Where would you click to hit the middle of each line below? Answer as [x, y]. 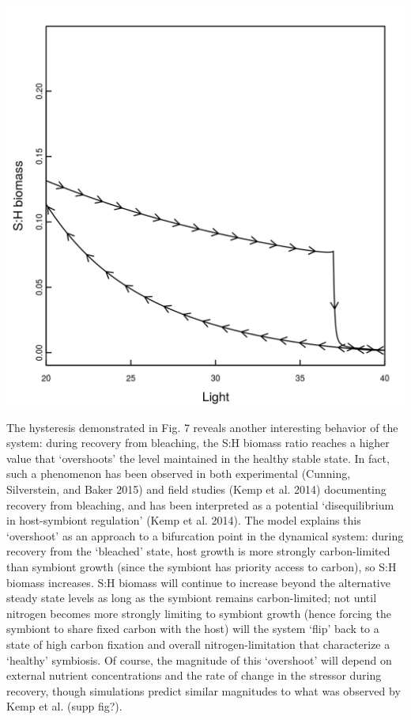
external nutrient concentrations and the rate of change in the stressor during [194, 675]
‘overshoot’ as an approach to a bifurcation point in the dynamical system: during [205, 535]
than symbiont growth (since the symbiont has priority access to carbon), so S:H [202, 566]
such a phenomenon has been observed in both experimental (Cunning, [179, 474]
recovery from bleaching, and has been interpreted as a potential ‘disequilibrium [200, 504]
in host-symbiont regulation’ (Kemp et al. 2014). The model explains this [184, 520]
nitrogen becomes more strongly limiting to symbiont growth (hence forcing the [199, 613]
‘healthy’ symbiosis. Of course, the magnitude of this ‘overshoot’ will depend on [199, 659]
